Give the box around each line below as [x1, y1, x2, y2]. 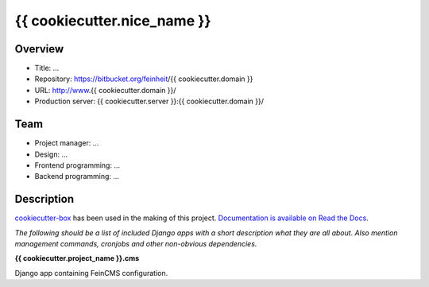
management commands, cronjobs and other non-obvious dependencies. [14, 239, 257, 248]
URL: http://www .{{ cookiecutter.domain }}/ [34, 85, 176, 95]
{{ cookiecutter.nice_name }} [14, 12, 211, 29]
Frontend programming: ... [34, 160, 121, 170]
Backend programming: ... [34, 172, 119, 181]
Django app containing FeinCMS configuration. [14, 268, 168, 277]
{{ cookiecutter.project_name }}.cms [14, 254, 140, 263]
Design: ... [34, 149, 68, 159]
